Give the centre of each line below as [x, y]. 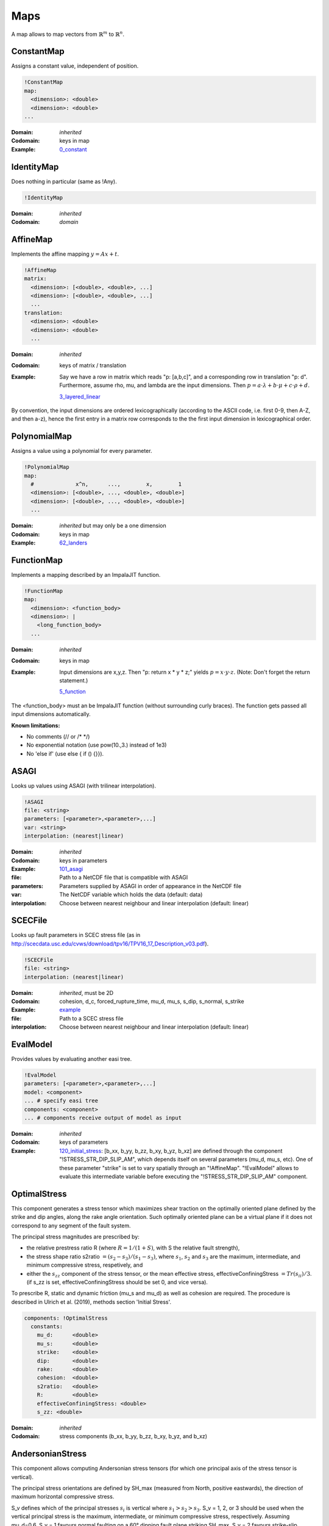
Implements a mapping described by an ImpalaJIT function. [86, 574]
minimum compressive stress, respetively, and [85, 1265]
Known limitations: [36, 725]
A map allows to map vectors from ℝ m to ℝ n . [68, 34]
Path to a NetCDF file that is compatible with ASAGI [124, 877]
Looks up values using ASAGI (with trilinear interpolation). [84, 786]
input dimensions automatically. [51, 714]
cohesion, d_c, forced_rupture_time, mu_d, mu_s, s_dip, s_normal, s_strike [152, 1001]
